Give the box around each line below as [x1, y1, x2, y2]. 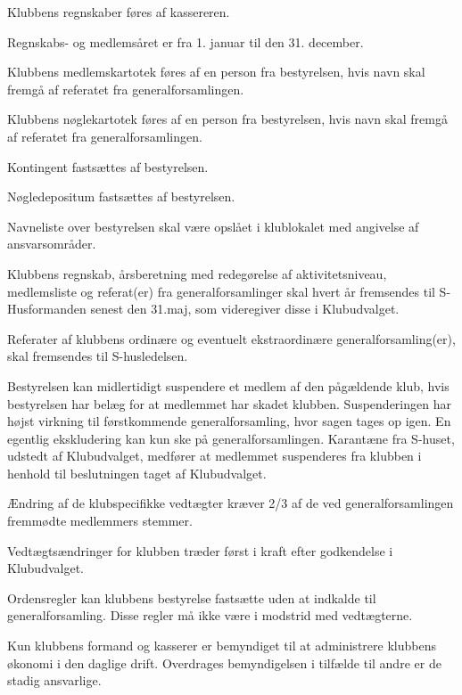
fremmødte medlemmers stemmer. [7, 511, 193, 530]
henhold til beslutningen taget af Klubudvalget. [7, 463, 267, 482]
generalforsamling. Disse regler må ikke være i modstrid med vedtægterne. [7, 606, 413, 625]
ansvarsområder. [7, 234, 96, 253]
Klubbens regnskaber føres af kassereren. [7, 3, 230, 20]
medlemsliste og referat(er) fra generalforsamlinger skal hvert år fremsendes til [7, 282, 435, 300]
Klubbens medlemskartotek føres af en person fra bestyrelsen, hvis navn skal [7, 62, 425, 81]
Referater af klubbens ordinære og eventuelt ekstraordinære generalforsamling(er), [7, 329, 456, 347]
